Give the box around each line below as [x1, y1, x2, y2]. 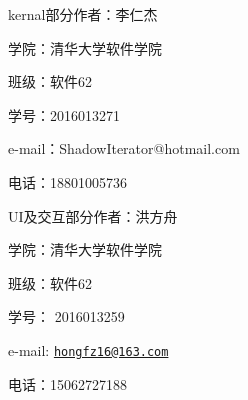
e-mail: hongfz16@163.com [8, 339, 169, 360]
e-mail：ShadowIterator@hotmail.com [8, 138, 240, 159]
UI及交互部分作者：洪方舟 [8, 205, 178, 226]
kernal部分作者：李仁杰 [8, 4, 158, 24]
